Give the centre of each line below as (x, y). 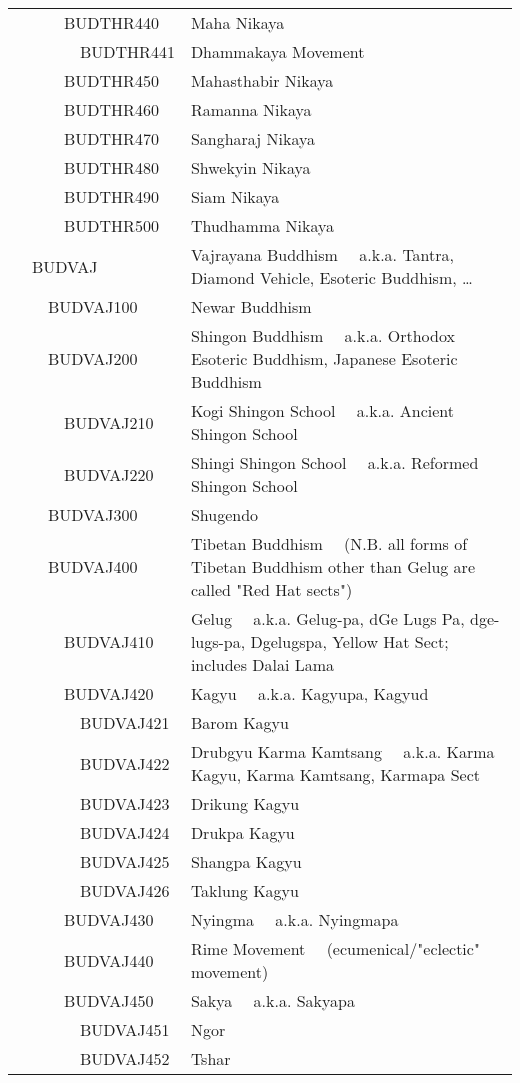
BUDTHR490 (111, 196)
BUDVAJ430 (109, 919)
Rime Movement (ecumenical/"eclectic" (335, 948)
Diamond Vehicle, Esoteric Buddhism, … (331, 277)
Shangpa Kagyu (246, 861)
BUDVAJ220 (109, 474)
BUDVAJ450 (109, 1000)
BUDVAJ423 (125, 803)
